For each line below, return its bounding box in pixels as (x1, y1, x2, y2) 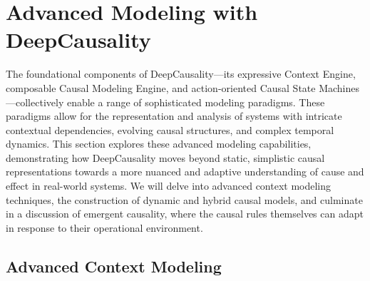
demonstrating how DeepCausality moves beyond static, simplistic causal (6, 150, 325, 165)
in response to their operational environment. (6, 220, 203, 235)
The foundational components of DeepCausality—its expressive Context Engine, (6, 66, 356, 81)
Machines (319, 80, 360, 95)
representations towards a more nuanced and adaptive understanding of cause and (6, 164, 364, 179)
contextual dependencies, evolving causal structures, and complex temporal (6, 122, 334, 137)
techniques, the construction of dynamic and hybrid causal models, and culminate (6, 192, 363, 207)
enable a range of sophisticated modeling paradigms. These (66, 94, 325, 109)
